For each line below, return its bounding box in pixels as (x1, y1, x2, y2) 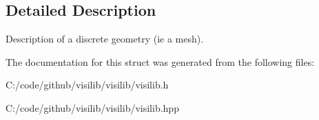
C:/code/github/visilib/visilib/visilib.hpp (6, 100, 179, 115)
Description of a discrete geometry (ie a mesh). (6, 32, 204, 46)
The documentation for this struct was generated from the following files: (6, 54, 315, 69)
